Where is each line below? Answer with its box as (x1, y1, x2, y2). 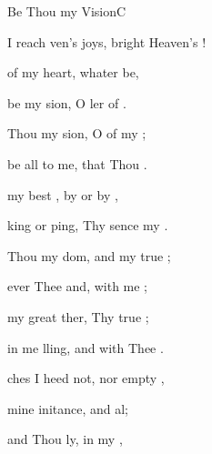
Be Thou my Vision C (7, 2, 126, 20)
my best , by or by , (7, 185, 118, 204)
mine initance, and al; (7, 399, 129, 418)
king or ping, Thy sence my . (7, 216, 168, 235)
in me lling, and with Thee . (7, 338, 164, 357)
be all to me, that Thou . (7, 154, 147, 173)
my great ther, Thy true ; (7, 307, 149, 326)
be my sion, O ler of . (7, 93, 126, 112)
